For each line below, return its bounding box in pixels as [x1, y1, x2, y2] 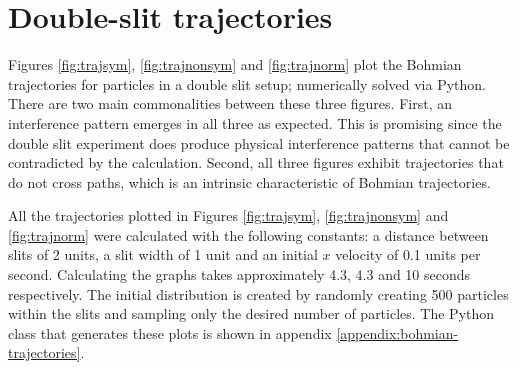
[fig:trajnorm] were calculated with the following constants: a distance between [8, 224, 489, 245]
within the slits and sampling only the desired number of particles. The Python [8, 303, 495, 324]
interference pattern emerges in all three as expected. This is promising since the [8, 112, 502, 133]
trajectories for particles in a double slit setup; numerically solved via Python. [8, 73, 486, 94]
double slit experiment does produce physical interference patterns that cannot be [8, 132, 510, 153]
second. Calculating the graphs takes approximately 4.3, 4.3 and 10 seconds [8, 264, 471, 285]
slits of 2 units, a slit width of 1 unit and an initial [8, 244, 318, 265]
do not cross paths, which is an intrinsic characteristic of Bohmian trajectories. [8, 171, 491, 192]
